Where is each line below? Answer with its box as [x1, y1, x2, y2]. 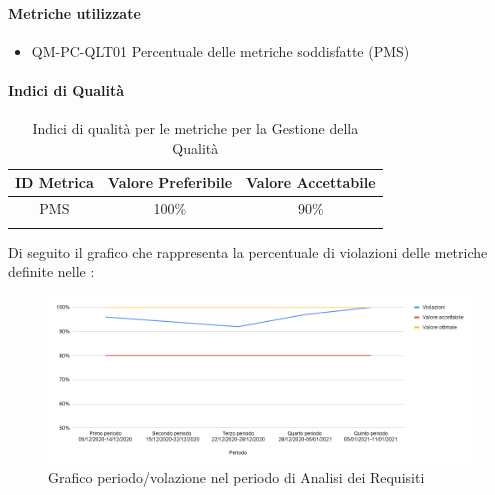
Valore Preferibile [107, 172, 233, 193]
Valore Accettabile [246, 172, 376, 193]
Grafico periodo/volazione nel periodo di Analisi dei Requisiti [48, 467, 425, 488]
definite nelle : [8, 261, 95, 282]
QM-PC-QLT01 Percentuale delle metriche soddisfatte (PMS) [31, 40, 410, 61]
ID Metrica [15, 172, 94, 193]
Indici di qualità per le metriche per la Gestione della [32, 118, 359, 139]
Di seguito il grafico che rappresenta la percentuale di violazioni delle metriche [8, 241, 488, 262]
